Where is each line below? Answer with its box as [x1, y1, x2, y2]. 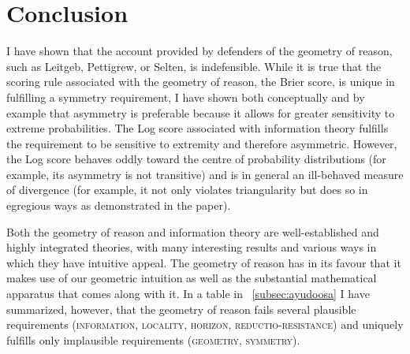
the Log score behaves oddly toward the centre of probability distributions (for [6, 151, 386, 167]
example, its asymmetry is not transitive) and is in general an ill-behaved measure [6, 166, 404, 182]
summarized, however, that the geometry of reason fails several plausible [6, 300, 356, 317]
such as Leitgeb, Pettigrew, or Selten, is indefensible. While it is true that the [6, 58, 382, 74]
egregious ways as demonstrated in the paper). [6, 197, 231, 214]
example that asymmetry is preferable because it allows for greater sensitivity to [6, 104, 395, 121]
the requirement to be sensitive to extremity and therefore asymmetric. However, [6, 135, 397, 151]
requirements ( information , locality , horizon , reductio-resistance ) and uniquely [6, 316, 404, 333]
